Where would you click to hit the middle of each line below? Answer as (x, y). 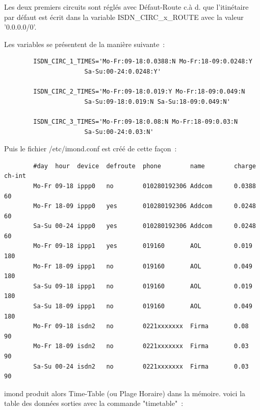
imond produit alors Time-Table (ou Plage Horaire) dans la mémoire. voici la (125, 393)
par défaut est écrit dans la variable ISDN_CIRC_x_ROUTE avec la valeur (124, 17)
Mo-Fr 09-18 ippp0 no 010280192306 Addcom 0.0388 (145, 186)
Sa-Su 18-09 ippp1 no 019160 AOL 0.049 (143, 306)
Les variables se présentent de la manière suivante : (85, 44)
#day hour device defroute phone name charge (145, 166)
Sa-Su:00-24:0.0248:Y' (123, 71)
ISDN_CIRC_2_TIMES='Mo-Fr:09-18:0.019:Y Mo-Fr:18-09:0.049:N (139, 92)
